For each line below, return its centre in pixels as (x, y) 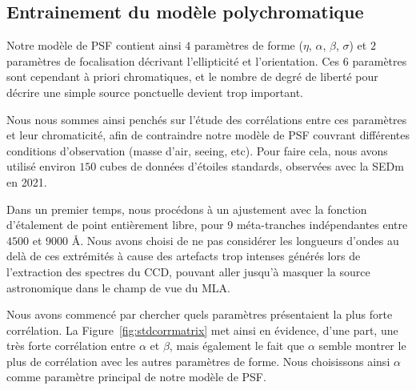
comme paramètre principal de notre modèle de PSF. (136, 377)
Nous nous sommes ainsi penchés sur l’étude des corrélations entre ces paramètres (207, 119)
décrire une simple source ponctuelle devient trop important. (155, 92)
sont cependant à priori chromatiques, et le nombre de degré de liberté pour (192, 76)
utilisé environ (41, 166)
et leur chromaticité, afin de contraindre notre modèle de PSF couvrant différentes (208, 135)
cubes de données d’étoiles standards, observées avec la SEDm (252, 166)
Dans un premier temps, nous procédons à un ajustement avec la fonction (187, 209)
